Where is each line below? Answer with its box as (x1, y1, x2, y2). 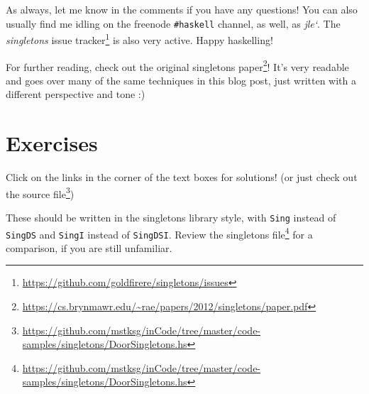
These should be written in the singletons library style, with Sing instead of (6, 209, 336, 224)
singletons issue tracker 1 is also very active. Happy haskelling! (6, 31, 273, 47)
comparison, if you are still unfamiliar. (6, 240, 172, 255)
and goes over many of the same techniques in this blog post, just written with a (6, 72, 357, 87)
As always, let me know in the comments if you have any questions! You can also (6, 2, 358, 16)
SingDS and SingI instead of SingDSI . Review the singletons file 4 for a (6, 224, 313, 241)
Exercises (6, 128, 98, 158)
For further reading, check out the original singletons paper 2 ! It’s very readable (6, 57, 349, 74)
